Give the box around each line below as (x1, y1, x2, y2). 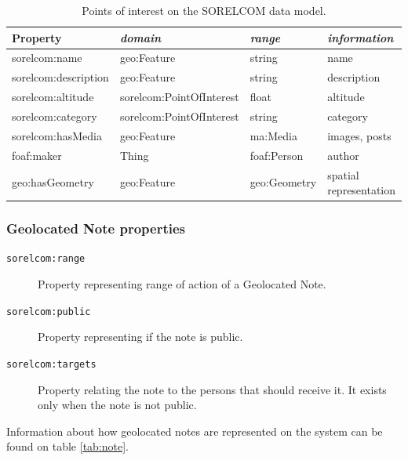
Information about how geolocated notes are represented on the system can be (6, 422, 383, 439)
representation (327, 182, 396, 198)
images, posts (327, 127, 392, 143)
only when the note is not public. (38, 397, 197, 413)
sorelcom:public (6, 306, 91, 317)
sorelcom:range (6, 253, 86, 265)
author (327, 147, 359, 163)
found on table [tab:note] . (6, 438, 129, 455)
